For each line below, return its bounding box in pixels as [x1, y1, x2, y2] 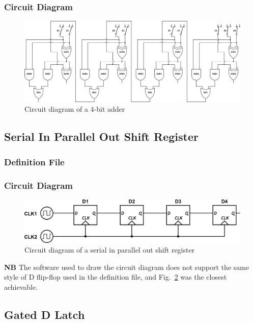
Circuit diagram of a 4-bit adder [24, 104, 125, 114]
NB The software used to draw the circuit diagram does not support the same [4, 261, 249, 272]
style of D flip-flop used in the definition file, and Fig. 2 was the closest [4, 271, 227, 282]
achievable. [4, 282, 38, 292]
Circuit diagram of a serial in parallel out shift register [24, 244, 195, 255]
